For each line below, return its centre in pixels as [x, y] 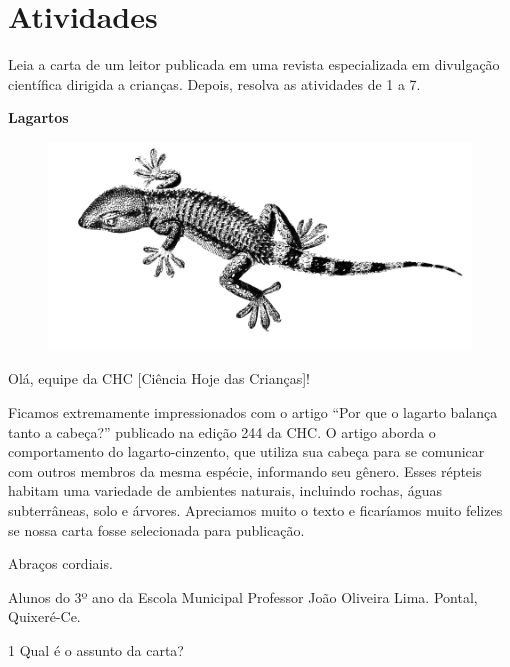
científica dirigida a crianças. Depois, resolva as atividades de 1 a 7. [214, 83]
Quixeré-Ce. [44, 616]
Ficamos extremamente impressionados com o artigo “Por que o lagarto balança [253, 411]
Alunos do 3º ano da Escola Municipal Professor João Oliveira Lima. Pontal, [243, 596]
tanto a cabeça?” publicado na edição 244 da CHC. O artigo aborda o [222, 431]
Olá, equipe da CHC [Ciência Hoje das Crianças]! [159, 378]
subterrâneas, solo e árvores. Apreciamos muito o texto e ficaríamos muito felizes [255, 509]
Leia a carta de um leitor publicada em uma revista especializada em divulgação [254, 64]
